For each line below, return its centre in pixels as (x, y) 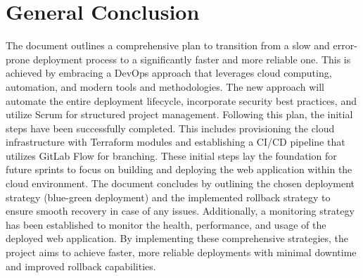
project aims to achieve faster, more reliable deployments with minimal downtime (181, 252)
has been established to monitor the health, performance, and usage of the (166, 224)
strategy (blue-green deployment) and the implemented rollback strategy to (168, 197)
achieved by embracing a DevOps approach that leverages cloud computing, (169, 73)
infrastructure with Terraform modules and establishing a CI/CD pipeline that (176, 142)
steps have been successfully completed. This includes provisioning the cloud (170, 128)
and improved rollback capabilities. (81, 266)
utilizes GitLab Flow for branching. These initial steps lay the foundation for (171, 155)
